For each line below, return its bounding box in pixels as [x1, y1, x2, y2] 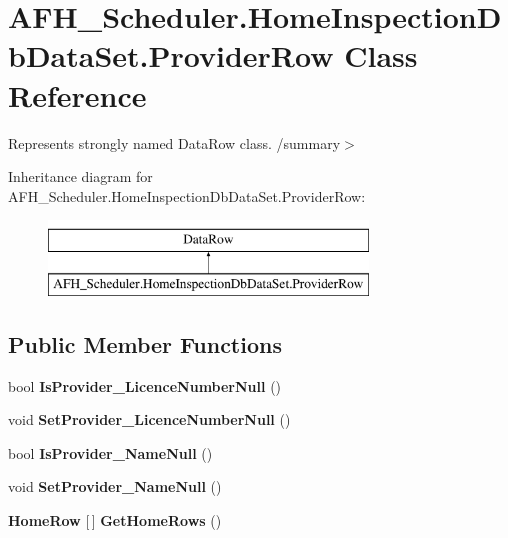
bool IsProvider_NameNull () [8, 442, 213, 463]
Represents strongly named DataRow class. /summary [8, 132, 341, 153]
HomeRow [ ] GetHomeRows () [8, 510, 222, 531]
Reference [8, 74, 147, 115]
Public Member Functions [8, 328, 282, 359]
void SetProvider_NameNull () [8, 476, 222, 497]
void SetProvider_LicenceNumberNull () [8, 409, 291, 430]
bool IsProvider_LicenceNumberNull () [8, 375, 282, 396]
